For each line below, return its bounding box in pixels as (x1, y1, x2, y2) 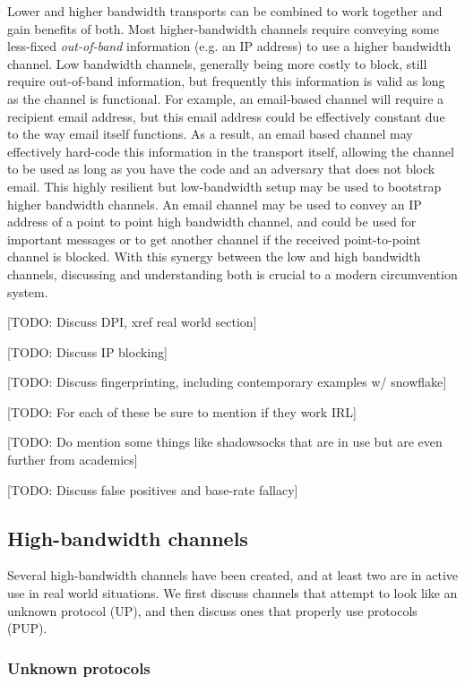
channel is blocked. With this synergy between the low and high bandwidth (7, 247, 421, 266)
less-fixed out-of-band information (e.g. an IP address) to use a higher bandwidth (7, 37, 452, 56)
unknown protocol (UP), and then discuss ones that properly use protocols (7, 601, 418, 620)
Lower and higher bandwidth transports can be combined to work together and (7, 2, 443, 20)
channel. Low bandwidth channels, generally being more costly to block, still (7, 54, 427, 73)
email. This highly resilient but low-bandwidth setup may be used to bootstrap (7, 176, 442, 195)
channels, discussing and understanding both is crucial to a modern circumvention (7, 264, 458, 283)
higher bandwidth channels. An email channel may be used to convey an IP (7, 194, 422, 213)
